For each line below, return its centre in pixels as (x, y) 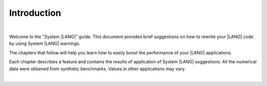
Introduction (35, 13)
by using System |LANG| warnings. (45, 43)
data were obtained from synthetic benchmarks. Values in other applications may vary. (97, 69)
